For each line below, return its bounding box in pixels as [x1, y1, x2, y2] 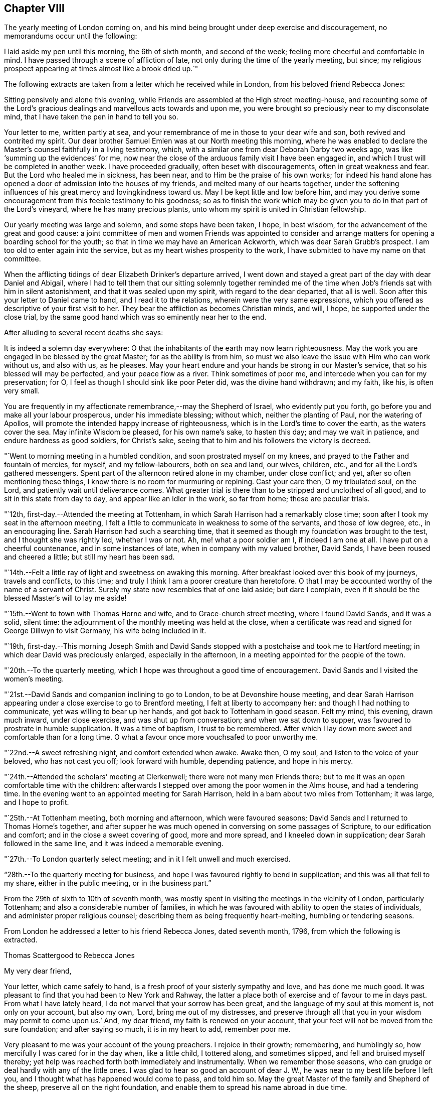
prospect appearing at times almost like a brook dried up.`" [4, 64, 198, 73]
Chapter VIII [4, 2, 65, 15]
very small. [4, 386, 40, 395]
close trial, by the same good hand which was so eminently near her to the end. [4, 313, 267, 322]
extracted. [4, 935, 38, 944]
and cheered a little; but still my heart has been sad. [4, 553, 175, 562]
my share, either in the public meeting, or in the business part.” [4, 879, 211, 888]
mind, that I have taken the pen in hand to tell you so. [4, 112, 178, 121]
